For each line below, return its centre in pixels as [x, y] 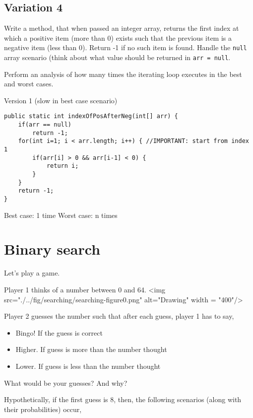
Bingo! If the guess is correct [59, 332]
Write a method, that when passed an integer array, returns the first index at [122, 28]
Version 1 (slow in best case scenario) [61, 100]
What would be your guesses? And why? [66, 383]
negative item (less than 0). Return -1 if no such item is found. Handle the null [126, 47]
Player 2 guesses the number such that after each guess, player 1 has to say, [119, 316]
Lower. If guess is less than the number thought [88, 366]
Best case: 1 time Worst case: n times [61, 215]
